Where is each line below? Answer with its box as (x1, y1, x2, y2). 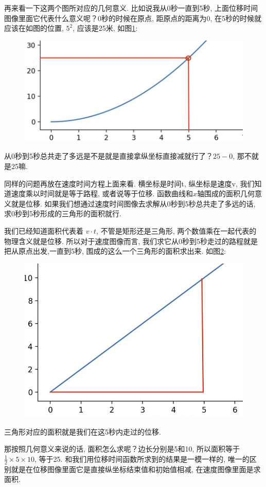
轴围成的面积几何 (197, 188, 255, 199)
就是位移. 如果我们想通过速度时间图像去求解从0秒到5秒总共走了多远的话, (11, 198, 256, 209)
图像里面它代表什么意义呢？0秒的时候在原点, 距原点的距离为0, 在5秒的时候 (4, 12, 255, 23)
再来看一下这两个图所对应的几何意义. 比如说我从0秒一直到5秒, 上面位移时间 (4, 3, 258, 13)
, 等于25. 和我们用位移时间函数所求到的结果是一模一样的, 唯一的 (34, 453, 250, 464)
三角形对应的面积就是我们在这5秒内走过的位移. (4, 426, 161, 437)
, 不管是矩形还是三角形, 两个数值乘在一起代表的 (96, 226, 257, 236)
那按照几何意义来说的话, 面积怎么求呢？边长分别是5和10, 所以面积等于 (4, 443, 240, 454)
